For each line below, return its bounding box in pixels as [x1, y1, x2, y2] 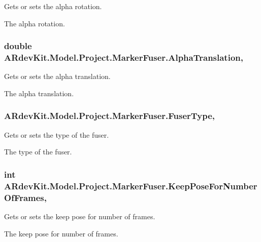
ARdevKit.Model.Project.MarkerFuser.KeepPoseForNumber [4, 179, 257, 192]
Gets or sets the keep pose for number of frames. [4, 211, 155, 221]
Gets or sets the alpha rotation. [4, 1, 102, 11]
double [4, 39, 32, 52]
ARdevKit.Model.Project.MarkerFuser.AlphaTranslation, [4, 51, 243, 64]
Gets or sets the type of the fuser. [4, 129, 109, 140]
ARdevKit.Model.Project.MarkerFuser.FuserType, [4, 109, 215, 122]
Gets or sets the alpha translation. [4, 71, 111, 82]
